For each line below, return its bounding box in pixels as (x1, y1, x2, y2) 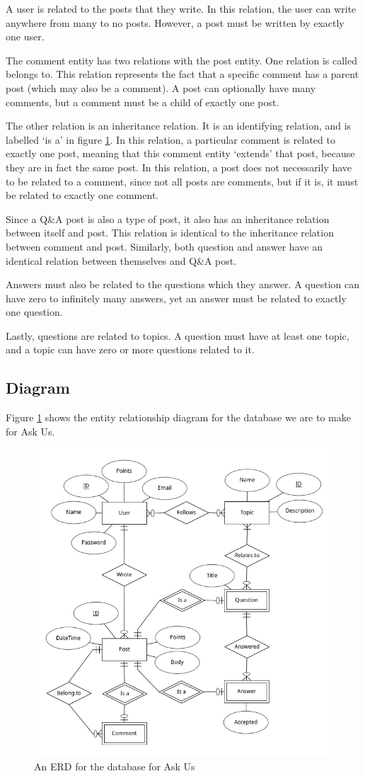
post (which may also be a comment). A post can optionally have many (6, 80, 316, 95)
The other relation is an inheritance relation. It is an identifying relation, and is (6, 118, 352, 133)
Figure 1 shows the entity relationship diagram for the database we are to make (6, 410, 351, 425)
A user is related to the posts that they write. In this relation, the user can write (6, 1, 357, 16)
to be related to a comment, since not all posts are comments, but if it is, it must (6, 173, 359, 188)
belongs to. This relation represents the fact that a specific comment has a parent (6, 67, 359, 81)
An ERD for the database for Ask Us (34, 758, 195, 773)
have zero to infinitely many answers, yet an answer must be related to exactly (6, 290, 347, 305)
